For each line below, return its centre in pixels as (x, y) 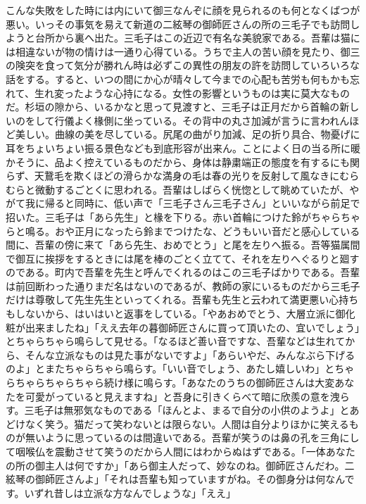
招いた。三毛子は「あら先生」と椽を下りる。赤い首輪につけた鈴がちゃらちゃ (183, 216)
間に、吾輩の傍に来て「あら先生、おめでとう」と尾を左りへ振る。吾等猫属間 (183, 245)
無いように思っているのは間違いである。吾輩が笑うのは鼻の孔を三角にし (192, 437)
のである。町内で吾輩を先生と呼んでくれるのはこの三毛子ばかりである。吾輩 (183, 272)
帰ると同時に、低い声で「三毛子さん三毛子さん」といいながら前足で (202, 203)
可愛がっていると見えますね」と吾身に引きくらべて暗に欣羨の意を (177, 396)
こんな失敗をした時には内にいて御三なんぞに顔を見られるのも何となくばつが (183, 10)
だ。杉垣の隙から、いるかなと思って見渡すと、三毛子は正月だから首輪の (173, 107)
